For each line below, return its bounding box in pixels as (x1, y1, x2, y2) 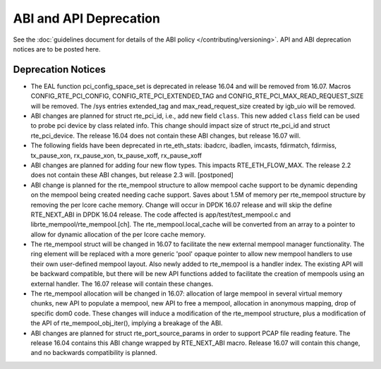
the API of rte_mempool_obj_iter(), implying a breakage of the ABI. (30, 319, 223, 327)
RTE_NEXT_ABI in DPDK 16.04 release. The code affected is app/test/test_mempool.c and (30, 210, 291, 219)
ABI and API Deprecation (13, 11, 160, 26)
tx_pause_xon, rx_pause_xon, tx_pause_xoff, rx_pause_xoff (30, 151, 202, 159)
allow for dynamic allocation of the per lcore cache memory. (30, 230, 206, 238)
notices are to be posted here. (13, 44, 101, 53)
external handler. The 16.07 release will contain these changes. (30, 279, 214, 288)
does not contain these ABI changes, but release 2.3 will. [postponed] (30, 171, 234, 179)
